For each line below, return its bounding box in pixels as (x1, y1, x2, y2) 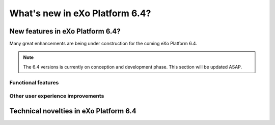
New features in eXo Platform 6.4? (9, 27, 121, 36)
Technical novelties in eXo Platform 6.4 (9, 107, 137, 115)
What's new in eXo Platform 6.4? (9, 8, 151, 19)
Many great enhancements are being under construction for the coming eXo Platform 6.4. (9, 41, 197, 47)
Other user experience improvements (9, 92, 104, 100)
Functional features (9, 79, 59, 86)
